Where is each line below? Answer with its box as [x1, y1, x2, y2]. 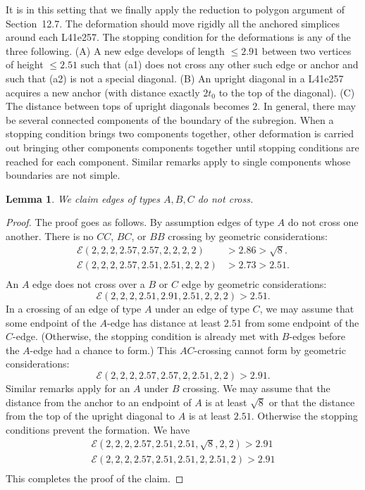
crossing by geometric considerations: [168, 228, 328, 243]
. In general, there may [257, 99, 357, 113]
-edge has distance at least [106, 315, 221, 329]
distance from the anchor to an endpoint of [6, 394, 192, 409]
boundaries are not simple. [6, 168, 120, 182]
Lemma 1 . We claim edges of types [6, 191, 161, 206]
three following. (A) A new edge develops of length [6, 43, 225, 58]
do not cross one [287, 215, 359, 230]
